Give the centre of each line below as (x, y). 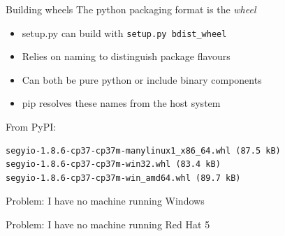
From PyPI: (31, 127)
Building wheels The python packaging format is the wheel (131, 9)
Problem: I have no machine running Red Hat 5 (108, 224)
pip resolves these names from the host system (121, 103)
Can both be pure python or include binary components (142, 79)
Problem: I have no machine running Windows (105, 201)
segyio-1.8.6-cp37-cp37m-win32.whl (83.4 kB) (113, 164)
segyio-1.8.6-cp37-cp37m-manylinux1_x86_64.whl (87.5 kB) (143, 150)
